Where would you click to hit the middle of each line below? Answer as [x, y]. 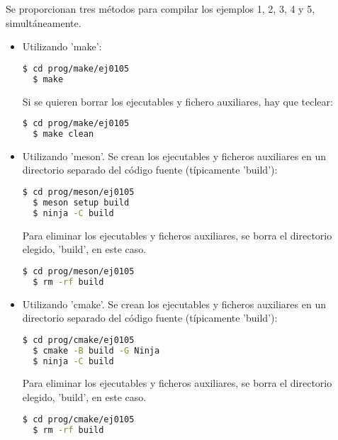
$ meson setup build [81, 202]
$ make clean [63, 134]
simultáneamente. [44, 22]
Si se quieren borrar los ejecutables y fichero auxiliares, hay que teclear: [178, 101]
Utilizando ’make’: [62, 46]
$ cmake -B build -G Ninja [96, 350]
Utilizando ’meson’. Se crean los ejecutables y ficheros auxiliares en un [174, 156]
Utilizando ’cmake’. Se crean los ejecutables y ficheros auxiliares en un [174, 304]
